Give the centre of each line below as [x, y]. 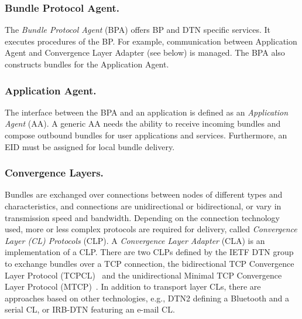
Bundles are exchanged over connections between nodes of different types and [144, 194]
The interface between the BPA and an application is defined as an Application [147, 112]
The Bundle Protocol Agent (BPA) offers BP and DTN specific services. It [138, 30]
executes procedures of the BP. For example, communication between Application [151, 41]
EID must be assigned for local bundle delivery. [90, 146]
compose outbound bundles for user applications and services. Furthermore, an [146, 135]
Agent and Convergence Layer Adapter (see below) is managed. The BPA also [145, 52]
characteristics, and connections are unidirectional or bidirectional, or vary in [143, 206]
